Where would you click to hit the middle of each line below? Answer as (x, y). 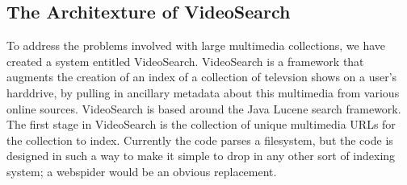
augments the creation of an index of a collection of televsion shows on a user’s (202, 77)
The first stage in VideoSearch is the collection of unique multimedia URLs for (201, 124)
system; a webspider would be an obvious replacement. (142, 171)
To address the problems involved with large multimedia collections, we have (196, 45)
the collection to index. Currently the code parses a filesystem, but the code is (200, 140)
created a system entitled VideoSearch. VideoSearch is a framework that (185, 61)
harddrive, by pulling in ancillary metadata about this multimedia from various (203, 92)
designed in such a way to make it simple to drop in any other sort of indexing (201, 156)
